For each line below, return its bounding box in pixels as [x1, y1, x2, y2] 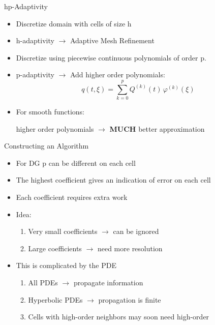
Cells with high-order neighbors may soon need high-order [28, 311, 209, 322]
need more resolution [97, 243, 163, 253]
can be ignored [113, 226, 159, 237]
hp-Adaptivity [4, 1, 48, 11]
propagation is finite [98, 294, 161, 305]
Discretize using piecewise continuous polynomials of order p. [16, 52, 206, 63]
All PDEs [28, 277, 58, 288]
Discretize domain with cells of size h [16, 18, 132, 28]
